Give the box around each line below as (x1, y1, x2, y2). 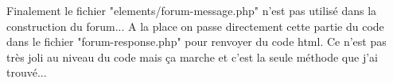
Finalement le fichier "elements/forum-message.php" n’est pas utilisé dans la (6, 2, 377, 18)
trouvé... (6, 64, 47, 81)
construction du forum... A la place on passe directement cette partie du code (6, 17, 384, 34)
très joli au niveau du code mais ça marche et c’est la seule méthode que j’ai (6, 48, 378, 65)
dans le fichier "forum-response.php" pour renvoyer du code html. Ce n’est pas (6, 33, 387, 50)
